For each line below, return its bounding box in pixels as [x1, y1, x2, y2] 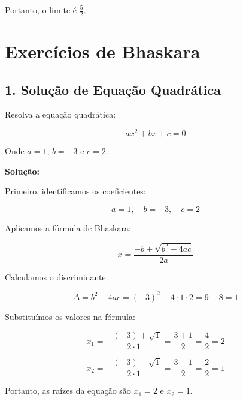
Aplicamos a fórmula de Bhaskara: [5, 221, 131, 234]
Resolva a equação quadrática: [5, 108, 116, 121]
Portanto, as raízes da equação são [5, 384, 131, 397]
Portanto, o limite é [5, 4, 77, 16]
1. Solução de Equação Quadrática [5, 80, 221, 98]
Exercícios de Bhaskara [5, 39, 201, 64]
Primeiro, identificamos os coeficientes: [5, 185, 146, 197]
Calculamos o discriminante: [5, 270, 108, 283]
